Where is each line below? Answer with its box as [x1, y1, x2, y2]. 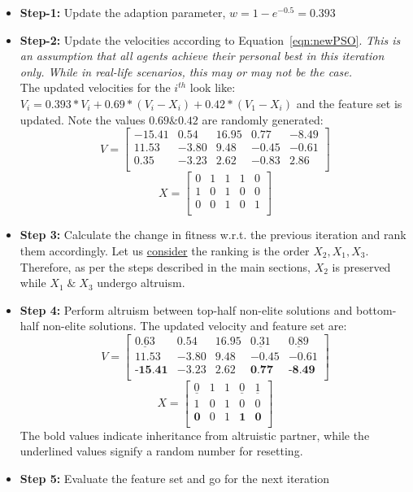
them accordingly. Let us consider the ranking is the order [20, 242, 310, 259]
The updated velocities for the [20, 79, 171, 96]
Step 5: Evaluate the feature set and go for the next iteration [20, 469, 330, 486]
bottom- [355, 301, 397, 318]
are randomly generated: [202, 111, 324, 128]
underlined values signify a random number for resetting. [20, 442, 303, 459]
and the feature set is [296, 94, 402, 111]
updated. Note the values [20, 111, 146, 128]
